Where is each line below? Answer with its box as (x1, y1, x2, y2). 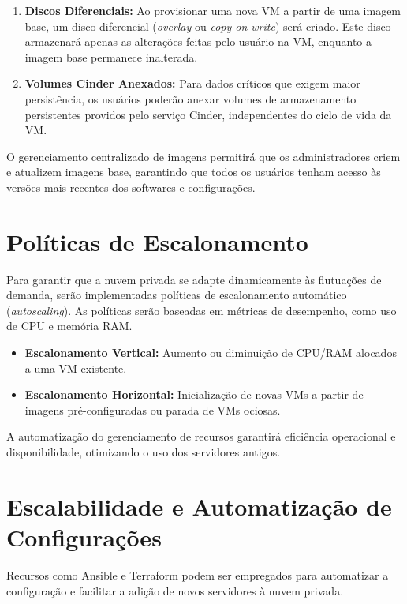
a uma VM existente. (24, 359, 127, 376)
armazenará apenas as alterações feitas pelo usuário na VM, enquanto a (24, 33, 372, 50)
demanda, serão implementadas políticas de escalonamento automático (6, 287, 347, 303)
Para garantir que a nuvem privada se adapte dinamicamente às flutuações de (6, 271, 382, 287)
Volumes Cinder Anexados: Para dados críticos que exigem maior (24, 75, 360, 92)
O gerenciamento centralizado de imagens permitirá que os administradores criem (6, 148, 401, 164)
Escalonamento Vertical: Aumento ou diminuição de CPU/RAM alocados (24, 344, 397, 361)
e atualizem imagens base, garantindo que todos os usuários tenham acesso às (6, 163, 381, 180)
